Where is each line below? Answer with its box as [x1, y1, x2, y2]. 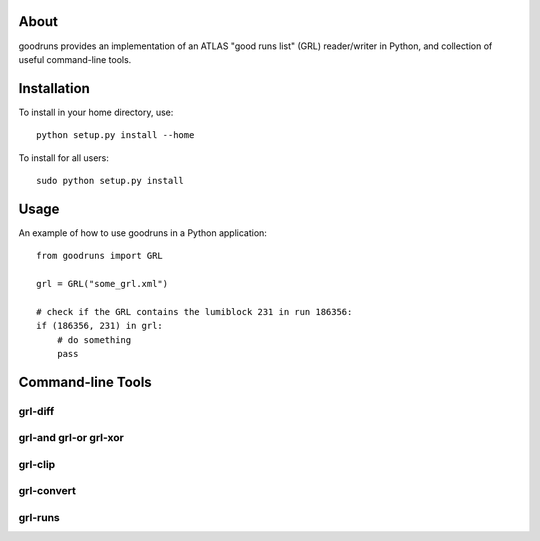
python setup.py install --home [36, 130, 195, 141]
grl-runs [18, 511, 60, 525]
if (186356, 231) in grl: [36, 320, 164, 332]
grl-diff [18, 404, 55, 418]
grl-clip [18, 457, 56, 471]
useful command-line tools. [18, 53, 132, 65]
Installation [18, 80, 90, 97]
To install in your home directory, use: [18, 106, 174, 118]
